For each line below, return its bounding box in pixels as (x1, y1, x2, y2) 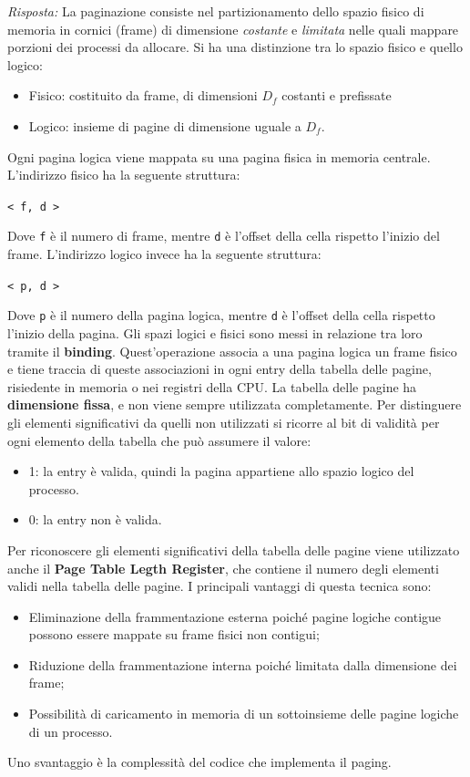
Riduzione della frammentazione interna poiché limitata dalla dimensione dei (28, 655, 457, 674)
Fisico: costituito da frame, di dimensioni (28, 86, 258, 105)
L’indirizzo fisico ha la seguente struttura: (7, 165, 240, 184)
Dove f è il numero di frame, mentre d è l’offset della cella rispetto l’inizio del (7, 226, 440, 245)
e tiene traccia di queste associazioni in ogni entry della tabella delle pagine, (7, 359, 432, 378)
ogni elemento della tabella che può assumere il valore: (7, 430, 312, 450)
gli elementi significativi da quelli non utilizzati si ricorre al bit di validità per (7, 412, 440, 431)
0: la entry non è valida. (28, 510, 162, 529)
